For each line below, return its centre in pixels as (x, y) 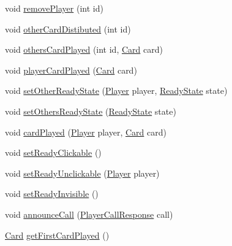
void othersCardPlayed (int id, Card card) (84, 49)
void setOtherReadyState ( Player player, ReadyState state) (116, 90)
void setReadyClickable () (53, 152)
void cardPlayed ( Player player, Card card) (86, 132)
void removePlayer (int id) (54, 8)
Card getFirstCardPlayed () (57, 235)
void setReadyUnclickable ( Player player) (82, 173)
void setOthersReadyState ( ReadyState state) (91, 111)
